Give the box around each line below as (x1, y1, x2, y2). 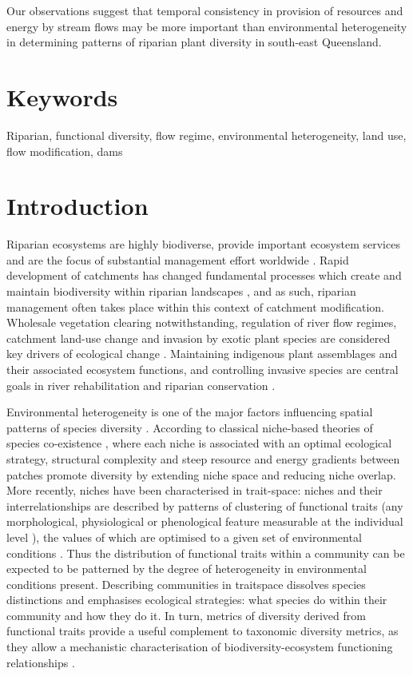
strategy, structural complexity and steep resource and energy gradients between (6, 450, 400, 467)
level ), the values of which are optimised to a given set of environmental (6, 528, 362, 545)
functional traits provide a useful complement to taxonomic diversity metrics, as (6, 622, 399, 639)
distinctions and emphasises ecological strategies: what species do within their (6, 591, 387, 608)
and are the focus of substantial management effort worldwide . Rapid (6, 251, 349, 268)
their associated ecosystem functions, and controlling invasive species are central (6, 360, 399, 377)
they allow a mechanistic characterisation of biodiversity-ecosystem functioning (6, 638, 393, 655)
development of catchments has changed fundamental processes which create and (6, 267, 402, 284)
